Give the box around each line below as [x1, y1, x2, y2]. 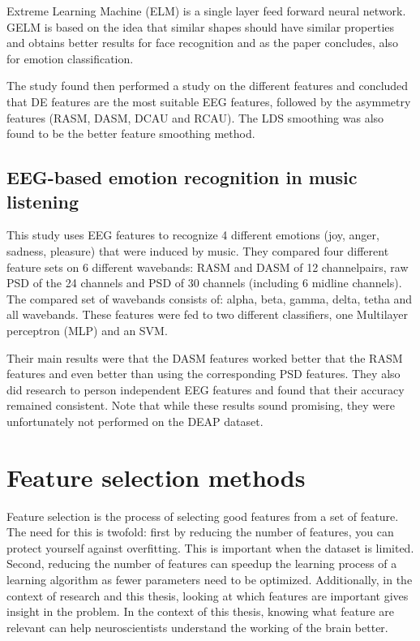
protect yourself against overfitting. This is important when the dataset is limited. [6, 539, 414, 556]
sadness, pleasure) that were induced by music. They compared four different [6, 242, 389, 259]
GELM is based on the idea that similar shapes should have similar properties [6, 18, 395, 35]
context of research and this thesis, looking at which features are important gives [6, 587, 409, 604]
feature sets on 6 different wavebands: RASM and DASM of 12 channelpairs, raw [6, 258, 409, 275]
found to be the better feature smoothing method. [6, 125, 255, 142]
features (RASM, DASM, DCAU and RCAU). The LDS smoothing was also [6, 109, 384, 126]
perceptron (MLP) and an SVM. [6, 321, 168, 338]
